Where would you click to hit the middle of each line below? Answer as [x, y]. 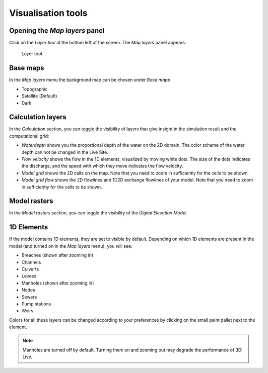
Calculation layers [38, 117]
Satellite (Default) [39, 96]
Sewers [29, 297]
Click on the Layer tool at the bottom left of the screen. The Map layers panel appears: [98, 43]
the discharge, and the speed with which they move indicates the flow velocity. [102, 166]
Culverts [30, 269]
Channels [31, 262]
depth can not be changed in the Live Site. [65, 152]
